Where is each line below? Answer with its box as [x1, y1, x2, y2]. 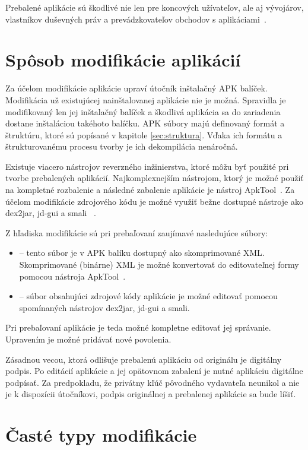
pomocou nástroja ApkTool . [19, 270, 126, 282]
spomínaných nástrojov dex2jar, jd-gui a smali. [19, 301, 190, 313]
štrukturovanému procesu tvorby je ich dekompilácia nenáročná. [5, 140, 238, 153]
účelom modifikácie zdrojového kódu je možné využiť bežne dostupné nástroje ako [5, 195, 303, 207]
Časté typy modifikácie [5, 423, 197, 447]
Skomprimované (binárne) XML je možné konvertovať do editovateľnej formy [19, 258, 299, 271]
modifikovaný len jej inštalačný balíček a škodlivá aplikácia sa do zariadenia [5, 105, 281, 118]
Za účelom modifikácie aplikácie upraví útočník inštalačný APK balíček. [5, 82, 268, 94]
